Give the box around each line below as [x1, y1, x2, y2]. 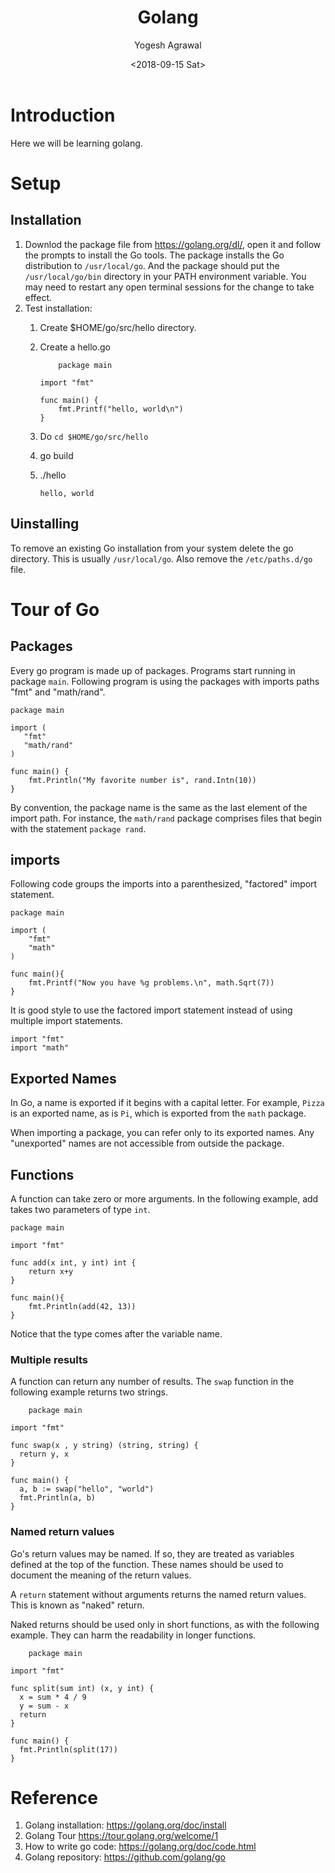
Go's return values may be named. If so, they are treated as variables [10, 1547, 295, 1560]
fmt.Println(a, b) [19, 1493, 97, 1503]
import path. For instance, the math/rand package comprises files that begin [10, 812, 323, 824]
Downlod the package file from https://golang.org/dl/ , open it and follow [24, 238, 322, 250]
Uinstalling [10, 516, 80, 533]
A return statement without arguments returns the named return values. [10, 1588, 307, 1600]
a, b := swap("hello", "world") [19, 1484, 155, 1495]
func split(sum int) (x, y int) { [10, 1683, 155, 1693]
